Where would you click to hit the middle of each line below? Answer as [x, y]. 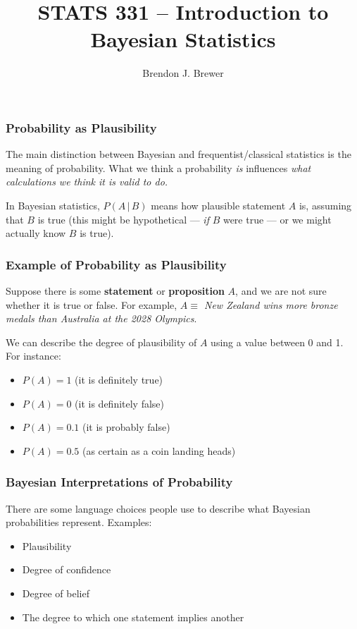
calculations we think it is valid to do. [87, 182]
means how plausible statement [218, 205]
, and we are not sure [281, 290]
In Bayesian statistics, [53, 205]
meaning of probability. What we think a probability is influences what [158, 167]
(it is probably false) [126, 427]
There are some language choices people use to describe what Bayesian [158, 508]
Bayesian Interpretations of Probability [119, 482]
